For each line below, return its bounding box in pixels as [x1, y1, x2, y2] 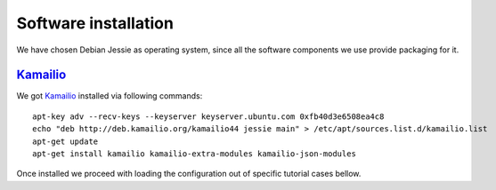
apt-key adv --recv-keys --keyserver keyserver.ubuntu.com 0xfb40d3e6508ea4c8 [32, 111, 385, 122]
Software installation [16, 13, 174, 33]
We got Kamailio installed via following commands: [16, 91, 203, 101]
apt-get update [32, 136, 99, 146]
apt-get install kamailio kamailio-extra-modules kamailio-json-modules [32, 149, 356, 159]
